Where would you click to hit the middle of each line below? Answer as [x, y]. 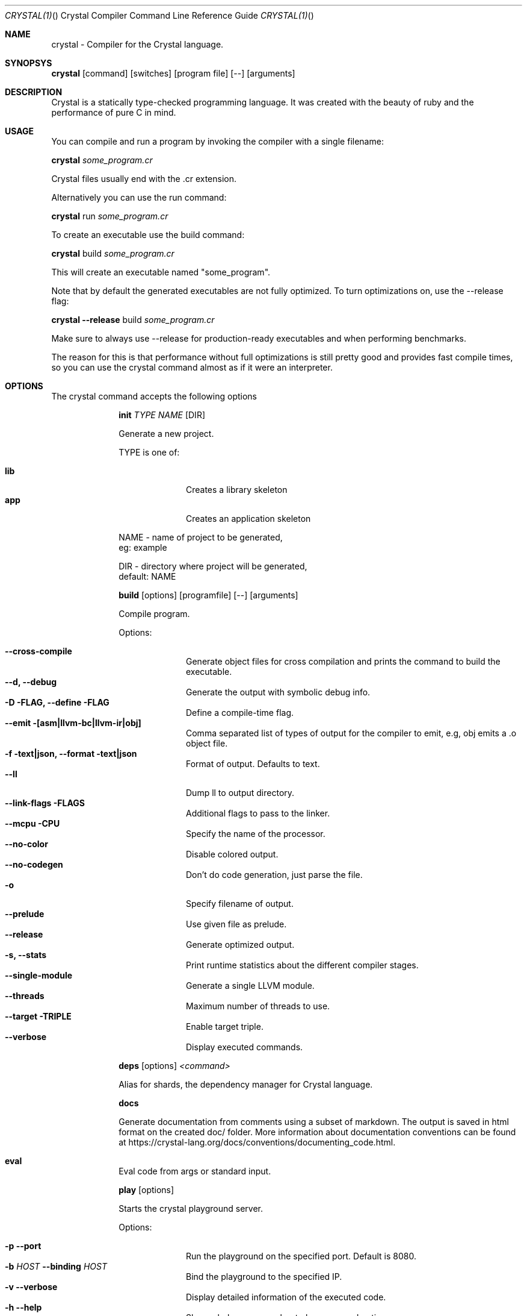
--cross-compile [39, 651]
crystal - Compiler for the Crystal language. [137, 44]
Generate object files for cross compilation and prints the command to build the [343, 661]
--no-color [26, 844]
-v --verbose [31, 1287]
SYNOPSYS [29, 63]
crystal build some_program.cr [113, 253]
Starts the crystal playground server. [191, 1208]
